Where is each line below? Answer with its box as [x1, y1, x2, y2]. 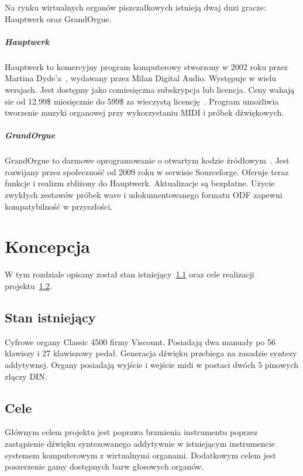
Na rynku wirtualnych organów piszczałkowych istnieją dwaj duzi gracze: [5, 1, 266, 13]
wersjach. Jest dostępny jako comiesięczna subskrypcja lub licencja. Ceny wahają [5, 83, 295, 95]
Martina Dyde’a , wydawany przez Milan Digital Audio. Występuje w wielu [5, 72, 277, 84]
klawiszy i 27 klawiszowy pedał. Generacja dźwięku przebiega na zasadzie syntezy [5, 347, 297, 359]
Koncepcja [5, 234, 90, 258]
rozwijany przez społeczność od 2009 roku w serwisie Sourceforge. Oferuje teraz [5, 165, 289, 178]
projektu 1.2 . [5, 279, 52, 291]
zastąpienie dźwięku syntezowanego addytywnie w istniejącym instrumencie [5, 437, 275, 449]
